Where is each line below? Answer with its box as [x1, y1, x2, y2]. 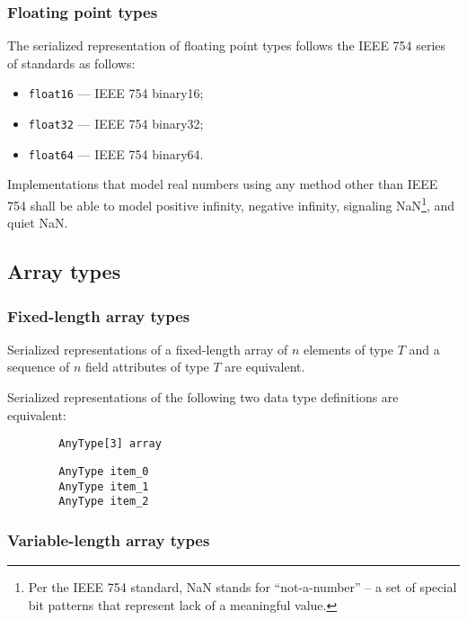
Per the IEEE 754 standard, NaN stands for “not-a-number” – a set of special [28, 578, 457, 597]
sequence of [7, 357, 70, 376]
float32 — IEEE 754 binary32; [28, 114, 204, 133]
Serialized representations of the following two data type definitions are [7, 388, 399, 406]
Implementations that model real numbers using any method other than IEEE [7, 175, 438, 193]
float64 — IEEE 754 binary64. [28, 144, 204, 163]
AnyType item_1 [58, 480, 149, 493]
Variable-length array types [7, 528, 210, 551]
